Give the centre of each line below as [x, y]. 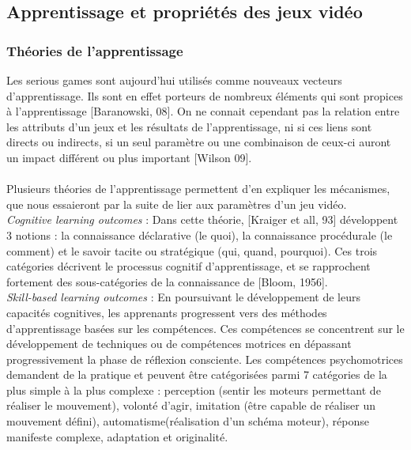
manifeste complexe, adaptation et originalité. [117, 436]
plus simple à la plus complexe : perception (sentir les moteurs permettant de [194, 389]
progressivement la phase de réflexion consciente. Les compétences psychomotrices [205, 359]
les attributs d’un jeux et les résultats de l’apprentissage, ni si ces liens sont [189, 126]
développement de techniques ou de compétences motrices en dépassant [179, 344]
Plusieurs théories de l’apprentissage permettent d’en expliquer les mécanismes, [198, 189]
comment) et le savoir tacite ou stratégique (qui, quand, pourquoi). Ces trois [192, 250]
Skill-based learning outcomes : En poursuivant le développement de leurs [183, 297]
